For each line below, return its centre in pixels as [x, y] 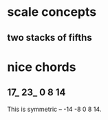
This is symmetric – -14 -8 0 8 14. [54, 109]
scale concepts [52, 12]
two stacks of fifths [50, 38]
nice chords [42, 67]
